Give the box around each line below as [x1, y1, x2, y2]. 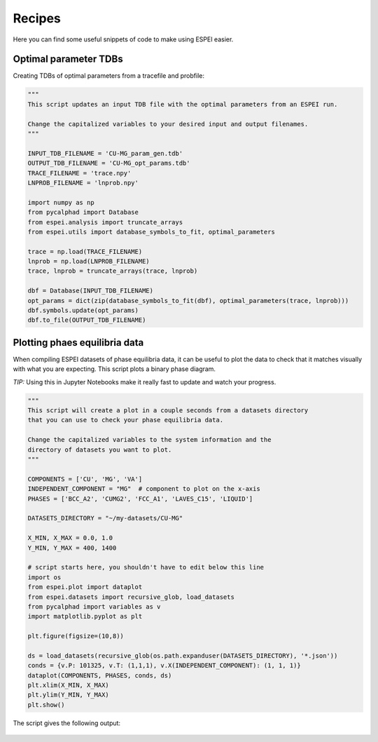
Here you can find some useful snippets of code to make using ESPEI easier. [13, 35, 234, 43]
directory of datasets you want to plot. [27, 445, 172, 454]
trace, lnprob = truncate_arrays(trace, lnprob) [27, 267, 198, 275]
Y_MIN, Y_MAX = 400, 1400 [27, 544, 117, 552]
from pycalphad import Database [27, 208, 139, 217]
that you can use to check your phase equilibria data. [27, 416, 224, 424]
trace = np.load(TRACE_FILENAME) [27, 248, 143, 255]
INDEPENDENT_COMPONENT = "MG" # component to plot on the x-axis [27, 485, 260, 493]
